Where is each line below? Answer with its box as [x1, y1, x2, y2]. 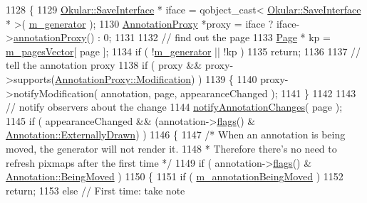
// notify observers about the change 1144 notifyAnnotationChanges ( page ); [6, 99, 343, 114]
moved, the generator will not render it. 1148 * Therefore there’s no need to [6, 141, 337, 155]
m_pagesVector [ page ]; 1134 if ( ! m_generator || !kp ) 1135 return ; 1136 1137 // [6, 43, 361, 58]
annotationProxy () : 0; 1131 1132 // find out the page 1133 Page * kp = [13, 30, 331, 45]
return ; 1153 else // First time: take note [6, 182, 185, 197]
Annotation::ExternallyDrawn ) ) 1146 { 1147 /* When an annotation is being [6, 127, 346, 142]
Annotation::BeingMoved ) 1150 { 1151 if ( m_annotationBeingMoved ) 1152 [6, 169, 343, 184]
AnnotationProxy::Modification [55, 71, 191, 86]
